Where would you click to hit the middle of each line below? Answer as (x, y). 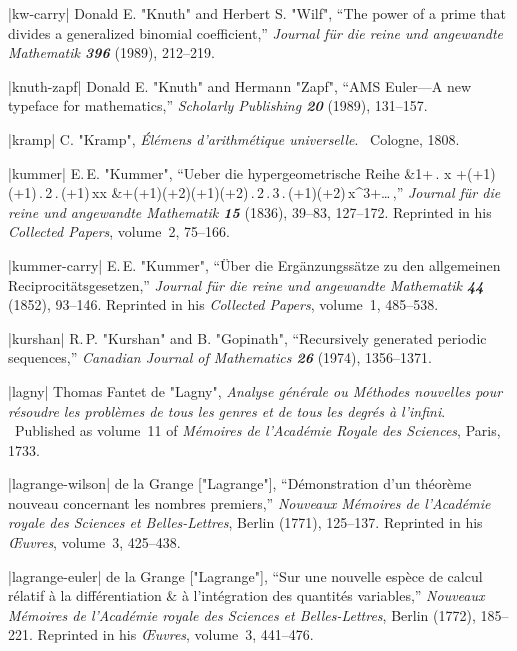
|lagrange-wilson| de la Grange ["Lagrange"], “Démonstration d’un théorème (240, 483)
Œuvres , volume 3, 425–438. (94, 542)
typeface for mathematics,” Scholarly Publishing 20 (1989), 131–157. (218, 105)
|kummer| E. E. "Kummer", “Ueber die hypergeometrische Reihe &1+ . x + (237, 172)
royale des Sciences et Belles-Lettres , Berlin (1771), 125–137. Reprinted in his (245, 522)
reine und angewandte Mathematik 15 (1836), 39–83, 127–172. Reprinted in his (250, 211)
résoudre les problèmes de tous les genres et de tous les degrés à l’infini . (227, 410)
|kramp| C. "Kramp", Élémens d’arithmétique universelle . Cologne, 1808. (234, 138)
